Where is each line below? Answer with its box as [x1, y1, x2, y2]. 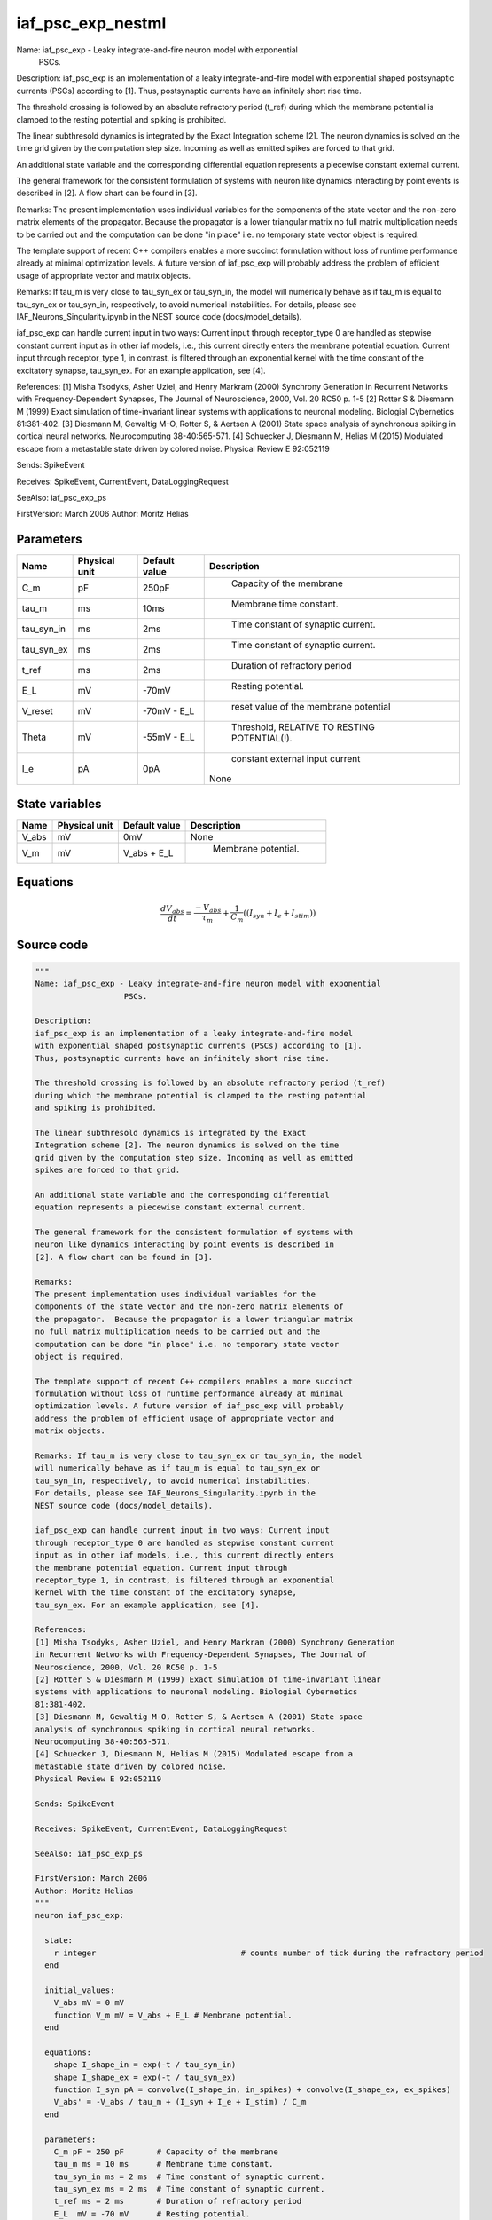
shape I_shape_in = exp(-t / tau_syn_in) [53, 2060, 237, 2070]
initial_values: [44, 1985, 115, 1995]
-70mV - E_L [142, 705, 195, 718]
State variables [16, 796, 102, 812]
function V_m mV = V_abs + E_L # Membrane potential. [53, 2010, 293, 2020]
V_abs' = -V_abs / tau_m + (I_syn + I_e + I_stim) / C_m [53, 2097, 307, 2107]
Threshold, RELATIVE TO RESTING [230, 721, 376, 733]
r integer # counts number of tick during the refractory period [53, 1947, 484, 1958]
